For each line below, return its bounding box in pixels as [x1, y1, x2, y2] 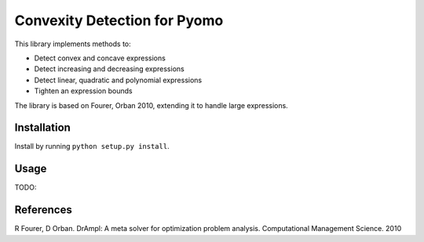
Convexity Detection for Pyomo [14, 12, 224, 29]
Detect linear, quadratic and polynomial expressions [34, 75, 203, 85]
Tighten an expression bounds [34, 86, 133, 96]
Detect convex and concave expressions [34, 53, 166, 63]
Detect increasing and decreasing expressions [34, 64, 185, 74]
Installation [14, 121, 71, 135]
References [14, 204, 72, 217]
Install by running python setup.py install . [14, 142, 170, 151]
